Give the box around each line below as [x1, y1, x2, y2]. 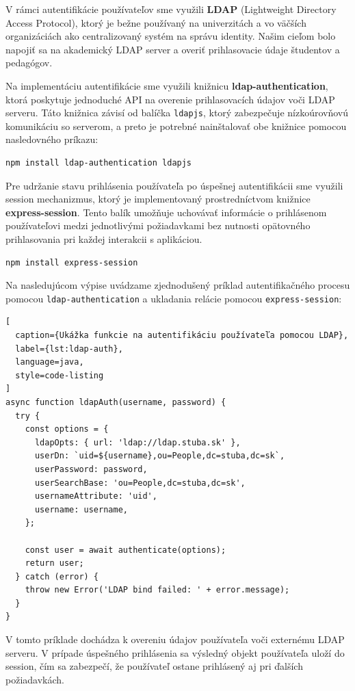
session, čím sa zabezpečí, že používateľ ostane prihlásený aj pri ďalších [5, 659, 303, 673]
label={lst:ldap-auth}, [15, 343, 123, 354]
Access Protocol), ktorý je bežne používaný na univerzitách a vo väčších [5, 15, 306, 29]
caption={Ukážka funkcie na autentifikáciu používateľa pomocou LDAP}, [15, 330, 349, 340]
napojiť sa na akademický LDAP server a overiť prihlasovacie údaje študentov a [5, 42, 340, 56]
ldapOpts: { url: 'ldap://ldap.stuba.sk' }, [34, 437, 241, 447]
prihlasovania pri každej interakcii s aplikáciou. [5, 231, 202, 246]
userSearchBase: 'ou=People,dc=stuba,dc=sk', [34, 478, 246, 488]
